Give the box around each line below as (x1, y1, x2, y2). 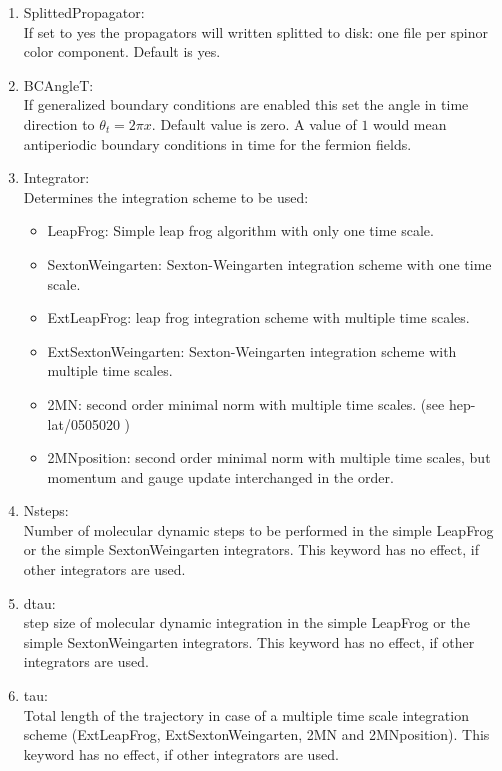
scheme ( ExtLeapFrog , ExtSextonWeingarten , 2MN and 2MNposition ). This (23, 724, 490, 745)
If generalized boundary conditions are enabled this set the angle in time (23, 94, 469, 115)
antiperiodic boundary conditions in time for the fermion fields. (23, 133, 412, 154)
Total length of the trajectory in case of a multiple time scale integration (23, 704, 469, 725)
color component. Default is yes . (23, 41, 221, 62)
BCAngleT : (23, 74, 94, 95)
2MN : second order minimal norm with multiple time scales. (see (47, 393, 445, 414)
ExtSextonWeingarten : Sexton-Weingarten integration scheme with (47, 340, 457, 361)
